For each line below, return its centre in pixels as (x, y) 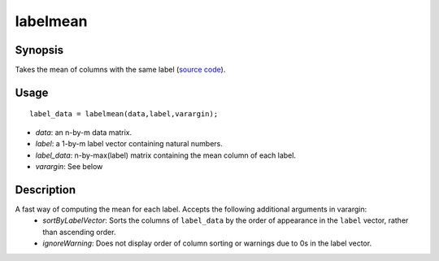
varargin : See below (69, 167)
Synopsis (39, 50)
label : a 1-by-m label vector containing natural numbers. (129, 144)
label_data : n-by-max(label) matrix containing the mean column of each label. (166, 155)
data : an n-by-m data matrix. (84, 132)
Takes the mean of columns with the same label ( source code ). (120, 70)
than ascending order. (79, 232)
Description (46, 190)
